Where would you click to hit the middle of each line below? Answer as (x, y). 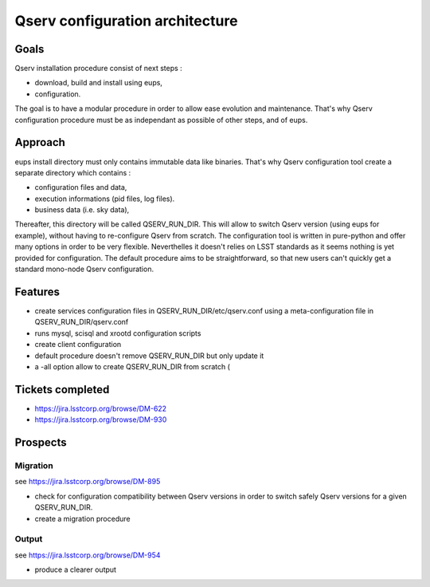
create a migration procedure (82, 518)
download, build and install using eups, (99, 83)
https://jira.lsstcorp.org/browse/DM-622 (101, 408)
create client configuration (78, 345)
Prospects (41, 443)
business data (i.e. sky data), (82, 210)
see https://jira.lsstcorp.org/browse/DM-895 (88, 482)
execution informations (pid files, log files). (105, 199)
